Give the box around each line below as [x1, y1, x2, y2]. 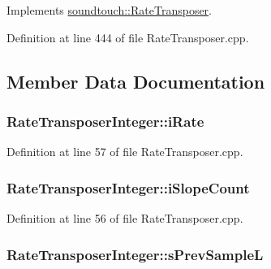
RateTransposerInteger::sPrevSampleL [6, 244, 264, 264]
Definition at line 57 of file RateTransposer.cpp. [6, 143, 243, 160]
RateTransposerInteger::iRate [6, 111, 204, 131]
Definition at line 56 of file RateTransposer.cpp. [6, 210, 243, 226]
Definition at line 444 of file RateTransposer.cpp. [6, 28, 249, 46]
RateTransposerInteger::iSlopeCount [6, 177, 250, 197]
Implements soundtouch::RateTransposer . [6, 2, 213, 18]
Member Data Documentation [6, 68, 265, 93]
